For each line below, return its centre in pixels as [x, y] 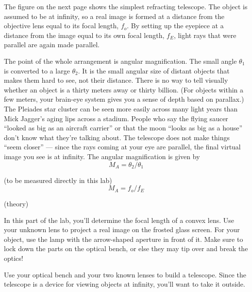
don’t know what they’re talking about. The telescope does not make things [117, 137]
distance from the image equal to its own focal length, [84, 35]
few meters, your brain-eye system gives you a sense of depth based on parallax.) [124, 99]
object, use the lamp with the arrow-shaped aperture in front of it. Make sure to [124, 239]
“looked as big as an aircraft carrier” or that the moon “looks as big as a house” [123, 128]
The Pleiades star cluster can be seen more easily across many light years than [121, 108]
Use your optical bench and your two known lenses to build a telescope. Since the [125, 274]
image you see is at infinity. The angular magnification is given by [102, 156]
